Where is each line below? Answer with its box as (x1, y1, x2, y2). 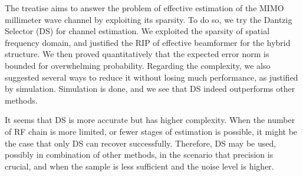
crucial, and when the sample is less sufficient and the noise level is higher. (5, 160, 274, 172)
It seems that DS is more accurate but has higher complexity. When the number (5, 114, 295, 126)
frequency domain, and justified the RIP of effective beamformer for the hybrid (5, 36, 291, 48)
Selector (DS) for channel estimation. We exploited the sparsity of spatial (5, 25, 270, 37)
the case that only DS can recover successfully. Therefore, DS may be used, (5, 137, 276, 149)
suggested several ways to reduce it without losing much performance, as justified (5, 71, 298, 83)
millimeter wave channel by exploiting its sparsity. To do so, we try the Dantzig (5, 13, 292, 25)
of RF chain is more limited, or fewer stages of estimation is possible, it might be (5, 125, 298, 137)
